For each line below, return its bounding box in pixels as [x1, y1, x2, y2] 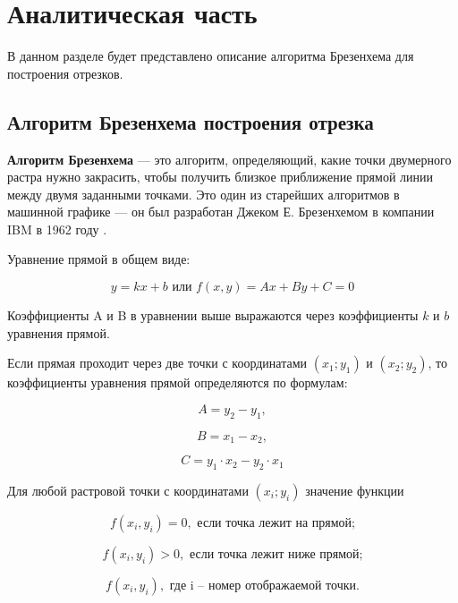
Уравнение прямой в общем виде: [7, 250, 191, 268]
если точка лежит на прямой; [197, 516, 355, 530]
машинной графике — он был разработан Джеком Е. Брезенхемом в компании [7, 202, 435, 221]
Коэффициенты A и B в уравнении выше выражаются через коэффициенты [7, 306, 419, 325]
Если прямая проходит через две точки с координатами [7, 353, 308, 372]
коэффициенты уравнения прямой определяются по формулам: [7, 373, 348, 392]
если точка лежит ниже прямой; [189, 548, 363, 561]
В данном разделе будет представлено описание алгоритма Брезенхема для [7, 47, 414, 65]
